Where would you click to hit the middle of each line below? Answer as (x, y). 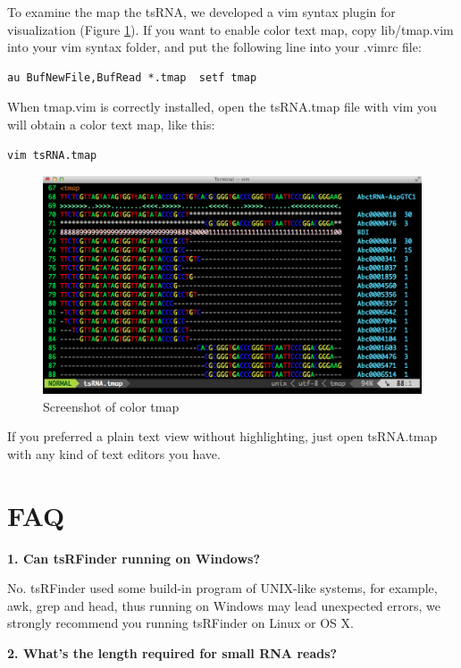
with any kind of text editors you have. (114, 453)
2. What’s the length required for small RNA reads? (172, 652)
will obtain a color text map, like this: (111, 124)
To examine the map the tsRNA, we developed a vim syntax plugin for (201, 12)
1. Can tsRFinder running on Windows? (134, 558)
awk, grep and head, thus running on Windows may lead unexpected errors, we (224, 605)
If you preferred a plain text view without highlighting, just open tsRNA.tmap (222, 436)
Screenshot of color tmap (111, 406)
